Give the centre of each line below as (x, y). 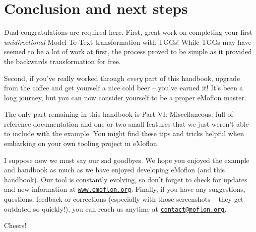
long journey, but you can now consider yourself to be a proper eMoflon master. (125, 97)
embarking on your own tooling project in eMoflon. (82, 143)
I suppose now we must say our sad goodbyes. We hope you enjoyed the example (127, 160)
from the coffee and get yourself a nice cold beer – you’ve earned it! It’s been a (124, 88)
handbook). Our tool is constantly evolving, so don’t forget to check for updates (126, 179)
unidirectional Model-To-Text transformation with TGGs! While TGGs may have (128, 41)
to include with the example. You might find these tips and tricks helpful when (124, 133)
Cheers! (15, 225)
